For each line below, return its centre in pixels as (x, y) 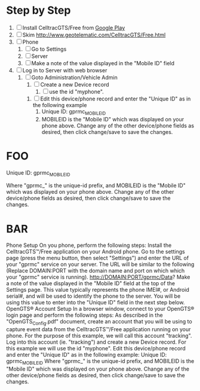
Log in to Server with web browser (65, 70)
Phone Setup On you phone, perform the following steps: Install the (89, 245)
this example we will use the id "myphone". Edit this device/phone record (96, 349)
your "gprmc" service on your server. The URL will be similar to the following (100, 264)
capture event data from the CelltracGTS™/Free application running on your (99, 329)
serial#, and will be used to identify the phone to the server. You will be (93, 296)
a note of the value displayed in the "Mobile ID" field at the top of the (90, 283)
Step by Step (39, 10)
